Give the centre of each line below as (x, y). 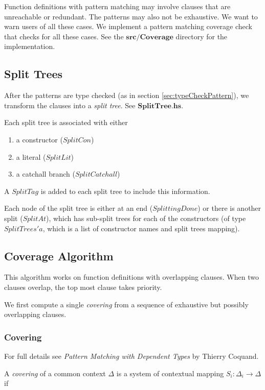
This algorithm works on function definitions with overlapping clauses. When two (131, 277)
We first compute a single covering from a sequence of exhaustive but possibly (126, 304)
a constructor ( (39, 139)
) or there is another (229, 208)
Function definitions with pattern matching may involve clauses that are (117, 6)
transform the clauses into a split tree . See (70, 105)
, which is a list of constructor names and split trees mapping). (141, 228)
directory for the (202, 36)
